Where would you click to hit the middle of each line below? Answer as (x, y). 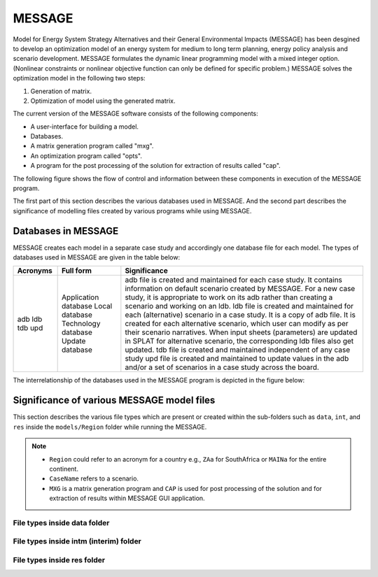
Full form (77, 271)
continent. (64, 469)
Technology (81, 324)
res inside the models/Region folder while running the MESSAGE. (110, 427)
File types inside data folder (61, 522)
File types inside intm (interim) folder (77, 541)
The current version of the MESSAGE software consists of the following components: (135, 114)
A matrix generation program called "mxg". (92, 146)
